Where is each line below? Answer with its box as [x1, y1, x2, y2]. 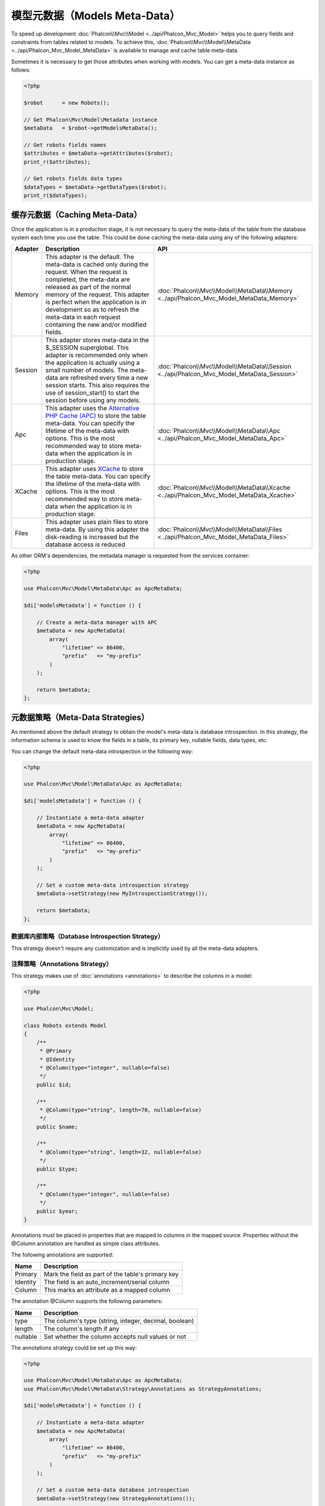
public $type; [36, 1166, 78, 1172]
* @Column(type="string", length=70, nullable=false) [39, 1106, 202, 1113]
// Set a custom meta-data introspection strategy [36, 882, 189, 889]
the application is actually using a [45, 358, 140, 367]
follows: [11, 66, 31, 73]
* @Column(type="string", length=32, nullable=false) [39, 1148, 202, 1155]
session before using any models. [45, 396, 141, 405]
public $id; [36, 1081, 72, 1088]
